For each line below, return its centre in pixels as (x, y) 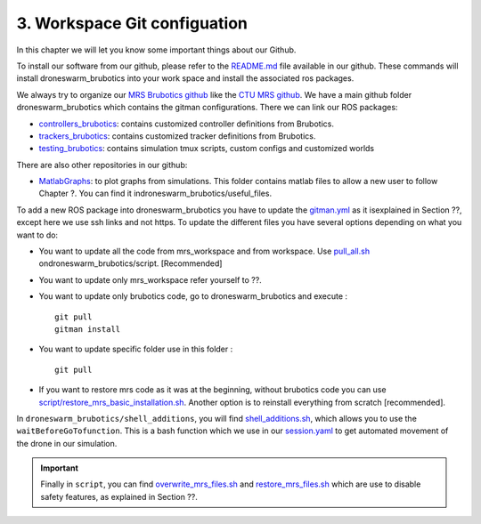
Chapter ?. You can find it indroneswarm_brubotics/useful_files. (155, 193)
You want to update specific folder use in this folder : (136, 349)
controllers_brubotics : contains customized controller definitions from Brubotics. (186, 124)
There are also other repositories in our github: (102, 165)
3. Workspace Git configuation (132, 23)
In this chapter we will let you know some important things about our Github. (156, 50)
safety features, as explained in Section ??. (119, 496)
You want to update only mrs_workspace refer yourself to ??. (150, 279)
